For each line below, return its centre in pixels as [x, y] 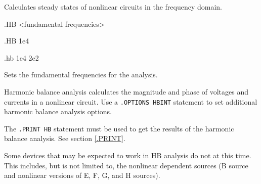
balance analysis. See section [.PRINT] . [65, 138]
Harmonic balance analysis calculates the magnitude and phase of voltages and [126, 91]
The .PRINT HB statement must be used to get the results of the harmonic [119, 128]
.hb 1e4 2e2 [21, 57]
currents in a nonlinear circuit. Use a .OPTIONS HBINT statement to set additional [131, 101]
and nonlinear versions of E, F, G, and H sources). [82, 175]
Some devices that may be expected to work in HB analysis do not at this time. [128, 155]
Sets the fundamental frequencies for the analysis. [81, 75]
